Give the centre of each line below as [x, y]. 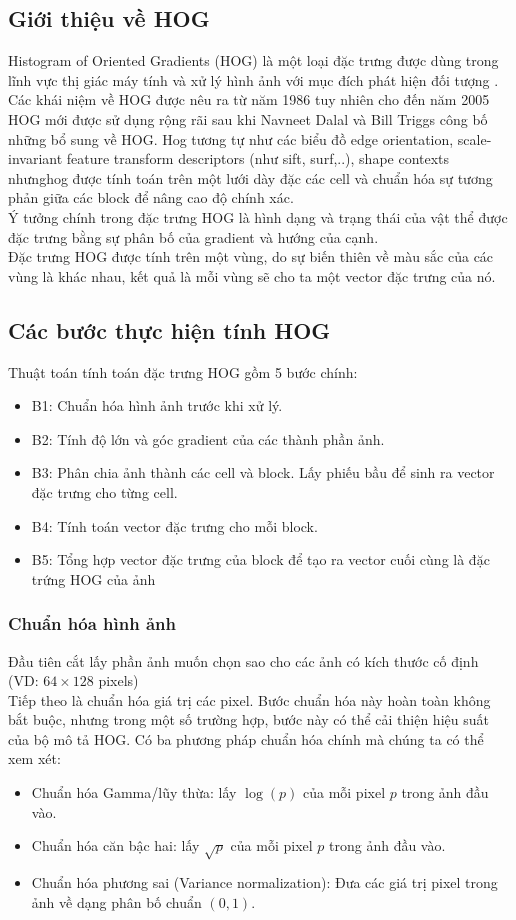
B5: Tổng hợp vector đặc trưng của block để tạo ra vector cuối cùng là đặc [260, 559]
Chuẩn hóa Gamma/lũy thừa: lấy [134, 792]
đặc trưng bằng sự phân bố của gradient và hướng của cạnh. [193, 236]
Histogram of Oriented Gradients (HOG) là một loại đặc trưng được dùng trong [253, 60]
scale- [474, 138]
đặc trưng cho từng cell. [104, 491]
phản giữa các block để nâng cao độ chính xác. [151, 197]
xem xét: [34, 758]
